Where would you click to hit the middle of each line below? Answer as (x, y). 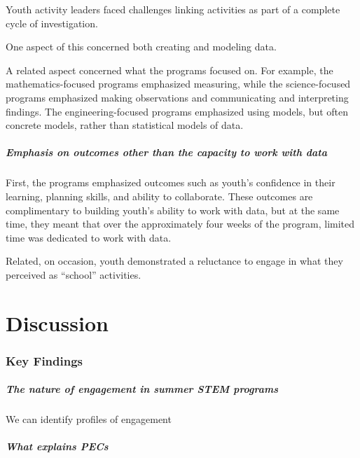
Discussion (57, 322)
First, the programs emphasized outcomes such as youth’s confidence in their (171, 182)
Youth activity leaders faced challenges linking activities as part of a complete (173, 9)
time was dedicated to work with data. (89, 237)
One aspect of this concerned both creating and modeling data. (141, 47)
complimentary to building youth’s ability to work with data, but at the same (173, 210)
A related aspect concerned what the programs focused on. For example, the (169, 70)
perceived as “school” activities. (74, 274)
